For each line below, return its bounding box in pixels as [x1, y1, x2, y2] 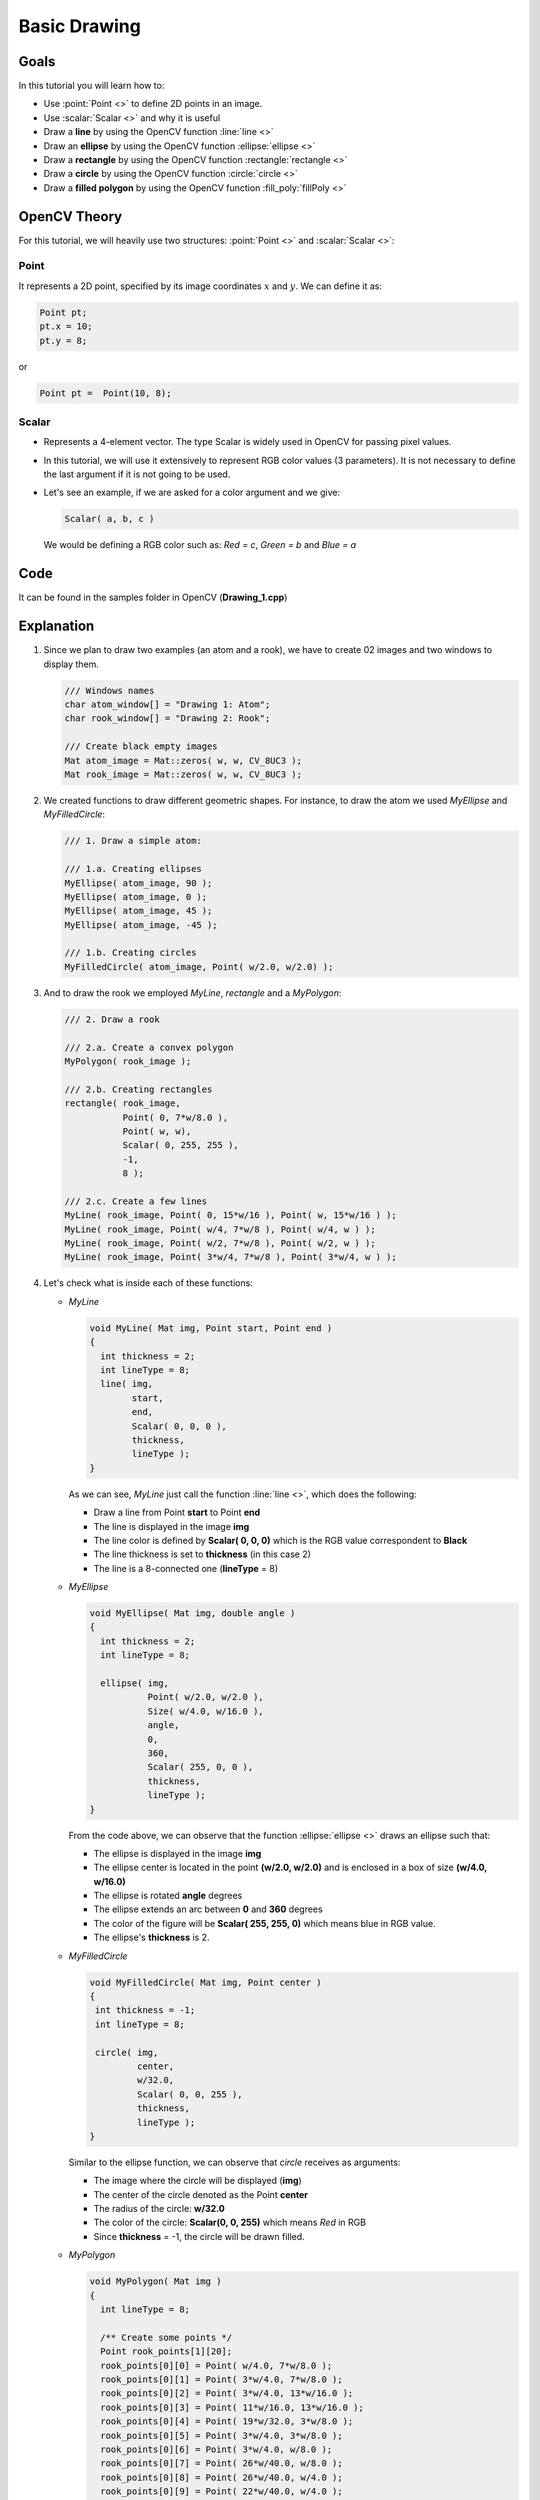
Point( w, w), [122, 1125, 192, 1137]
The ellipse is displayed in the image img [93, 1847, 262, 1859]
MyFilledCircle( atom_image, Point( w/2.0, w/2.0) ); [64, 961, 334, 972]
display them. [43, 658, 100, 670]
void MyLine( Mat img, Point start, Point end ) [89, 1322, 333, 1334]
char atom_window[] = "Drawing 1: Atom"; [64, 699, 271, 710]
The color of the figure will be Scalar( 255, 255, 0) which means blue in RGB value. [93, 1917, 436, 1929]
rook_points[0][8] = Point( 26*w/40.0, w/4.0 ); [100, 2471, 344, 2483]
